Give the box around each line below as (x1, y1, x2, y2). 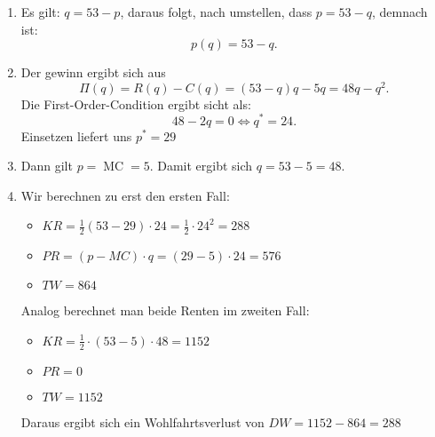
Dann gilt (20, 156, 73, 175)
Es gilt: (20, 3, 60, 20)
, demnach (371, 3, 428, 20)
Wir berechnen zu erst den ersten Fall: (20, 186, 230, 204)
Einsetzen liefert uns (20, 126, 132, 145)
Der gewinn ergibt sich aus (20, 63, 166, 82)
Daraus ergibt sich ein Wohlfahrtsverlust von (20, 412, 265, 431)
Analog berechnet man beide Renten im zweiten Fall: (20, 301, 310, 320)
